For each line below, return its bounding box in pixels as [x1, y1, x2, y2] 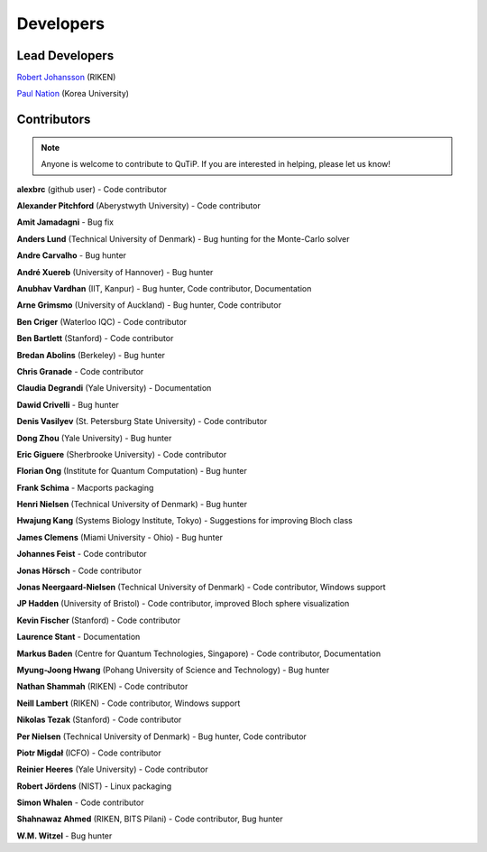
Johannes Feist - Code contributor [16, 549, 148, 560]
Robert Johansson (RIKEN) [16, 72, 116, 83]
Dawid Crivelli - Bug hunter [16, 399, 119, 410]
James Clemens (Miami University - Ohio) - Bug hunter [16, 532, 223, 542]
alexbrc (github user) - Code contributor [16, 183, 167, 194]
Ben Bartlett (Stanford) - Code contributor [16, 333, 174, 344]
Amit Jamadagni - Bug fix [16, 217, 115, 227]
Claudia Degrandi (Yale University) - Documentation [16, 383, 212, 394]
